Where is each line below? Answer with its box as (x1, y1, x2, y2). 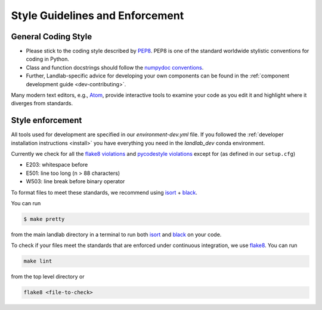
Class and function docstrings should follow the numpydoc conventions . (26, 64, 204, 71)
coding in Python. (26, 55, 70, 62)
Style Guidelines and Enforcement (11, 9, 184, 22)
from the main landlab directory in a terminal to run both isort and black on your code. (11, 231, 222, 238)
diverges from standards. (11, 100, 73, 107)
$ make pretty (23, 216, 65, 223)
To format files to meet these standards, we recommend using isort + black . (11, 189, 198, 196)
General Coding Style (11, 32, 92, 42)
